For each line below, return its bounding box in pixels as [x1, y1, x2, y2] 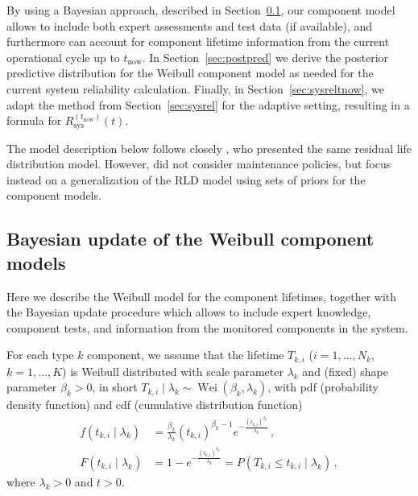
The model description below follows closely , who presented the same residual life [6, 139, 412, 156]
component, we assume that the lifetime [87, 346, 284, 363]
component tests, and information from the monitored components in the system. [6, 319, 408, 336]
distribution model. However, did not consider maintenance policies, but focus [6, 155, 391, 172]
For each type [6, 346, 74, 363]
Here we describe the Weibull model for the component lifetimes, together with [6, 287, 397, 304]
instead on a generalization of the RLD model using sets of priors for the [6, 171, 366, 188]
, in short [92, 378, 138, 395]
